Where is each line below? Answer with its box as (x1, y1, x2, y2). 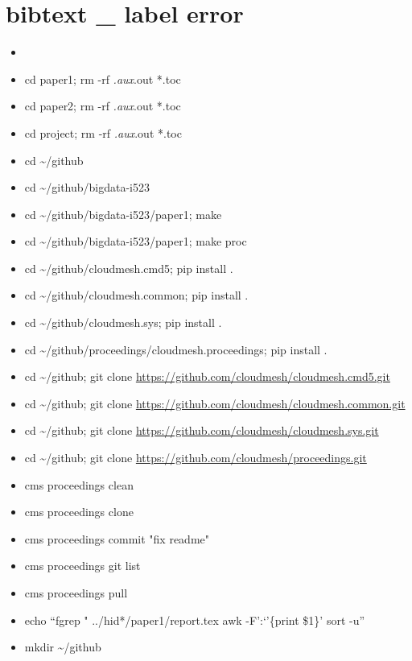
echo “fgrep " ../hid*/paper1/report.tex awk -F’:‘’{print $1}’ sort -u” (24, 611, 365, 628)
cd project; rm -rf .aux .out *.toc (24, 124, 182, 141)
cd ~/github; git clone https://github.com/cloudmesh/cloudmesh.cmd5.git (24, 368, 390, 385)
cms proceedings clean (24, 476, 134, 493)
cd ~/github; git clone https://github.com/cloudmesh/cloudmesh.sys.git (24, 422, 379, 439)
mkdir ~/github (24, 638, 101, 655)
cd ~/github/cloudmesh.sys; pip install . (24, 314, 222, 331)
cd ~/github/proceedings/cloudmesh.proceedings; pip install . (24, 341, 328, 357)
